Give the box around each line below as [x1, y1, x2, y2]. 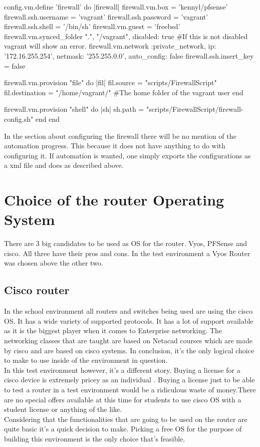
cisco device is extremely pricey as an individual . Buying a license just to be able [4, 374, 255, 385]
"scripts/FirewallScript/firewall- [146, 104, 243, 114]
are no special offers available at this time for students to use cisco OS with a [4, 394, 241, 404]
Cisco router [4, 282, 70, 298]
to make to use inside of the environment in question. [4, 355, 168, 365]
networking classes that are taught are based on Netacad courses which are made [4, 335, 253, 345]
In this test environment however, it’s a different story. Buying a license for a [4, 364, 240, 375]
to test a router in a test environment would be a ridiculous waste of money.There [4, 384, 256, 394]
